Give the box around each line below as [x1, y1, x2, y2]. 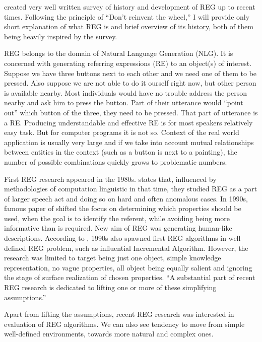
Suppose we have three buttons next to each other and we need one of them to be [4, 67, 257, 78]
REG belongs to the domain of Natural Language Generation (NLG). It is [4, 48, 233, 58]
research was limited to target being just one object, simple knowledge [4, 252, 221, 263]
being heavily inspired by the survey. [4, 31, 117, 41]
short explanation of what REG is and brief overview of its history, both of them [4, 21, 253, 32]
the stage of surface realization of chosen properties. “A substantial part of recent [4, 272, 255, 283]
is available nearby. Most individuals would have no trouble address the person [4, 87, 247, 98]
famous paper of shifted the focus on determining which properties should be [4, 203, 241, 214]
